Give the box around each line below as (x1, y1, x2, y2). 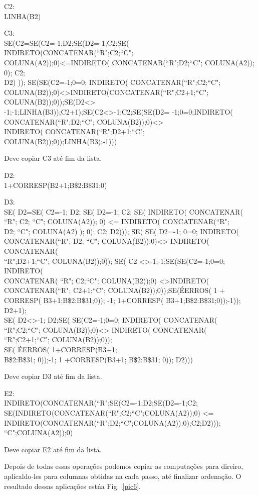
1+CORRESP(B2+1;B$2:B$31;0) (4, 179, 107, 190)
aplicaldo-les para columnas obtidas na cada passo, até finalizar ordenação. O (4, 470, 241, 481)
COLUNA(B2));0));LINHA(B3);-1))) (4, 136, 117, 146)
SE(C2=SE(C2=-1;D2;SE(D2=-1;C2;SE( (4, 37, 129, 48)
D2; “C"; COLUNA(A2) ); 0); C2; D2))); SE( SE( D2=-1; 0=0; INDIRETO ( (4, 226, 239, 236)
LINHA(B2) (4, 11, 41, 21)
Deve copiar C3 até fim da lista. (4, 153, 102, 163)
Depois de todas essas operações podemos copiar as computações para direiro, (4, 461, 243, 471)
